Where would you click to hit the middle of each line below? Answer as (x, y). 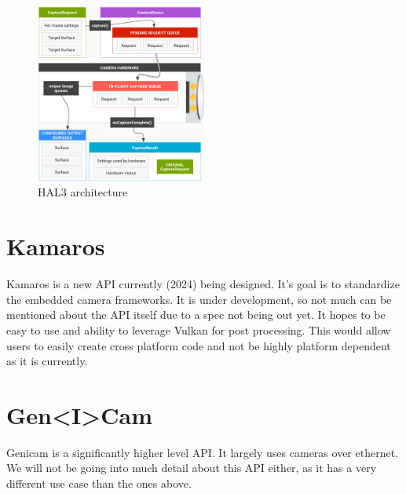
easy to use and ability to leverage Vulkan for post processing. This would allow (199, 329)
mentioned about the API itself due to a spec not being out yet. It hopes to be (196, 315)
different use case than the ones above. (99, 483)
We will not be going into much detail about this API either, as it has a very (192, 468)
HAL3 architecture (83, 192)
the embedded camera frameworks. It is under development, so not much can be (199, 299)
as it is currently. (47, 361)
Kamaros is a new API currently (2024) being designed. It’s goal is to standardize (203, 284)
